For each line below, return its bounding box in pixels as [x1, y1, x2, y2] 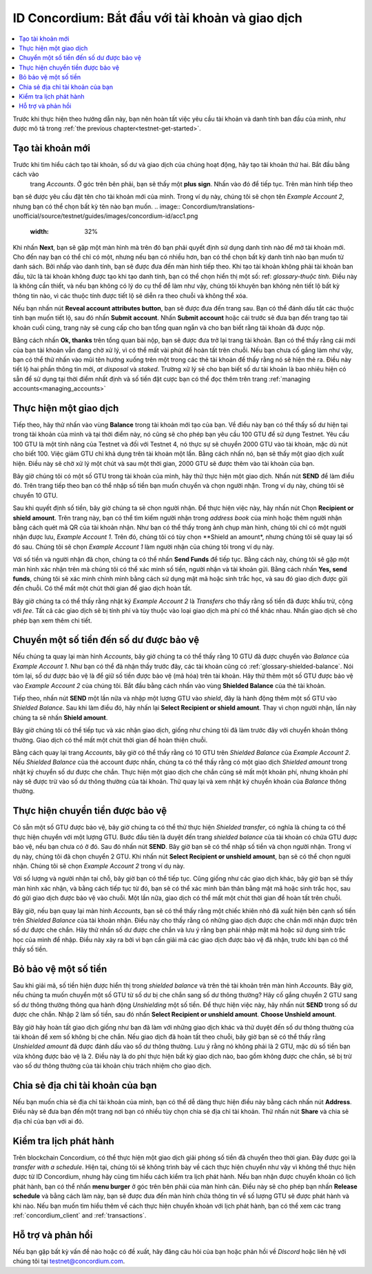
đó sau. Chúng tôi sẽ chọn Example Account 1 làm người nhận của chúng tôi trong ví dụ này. [12, 542, 275, 551]
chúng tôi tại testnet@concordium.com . [12, 1257, 125, 1266]
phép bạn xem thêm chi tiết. [12, 616, 92, 625]
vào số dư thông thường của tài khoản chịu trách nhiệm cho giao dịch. [12, 1061, 211, 1070]
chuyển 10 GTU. [12, 491, 59, 500]
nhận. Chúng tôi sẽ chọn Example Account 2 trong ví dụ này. [12, 861, 185, 870]
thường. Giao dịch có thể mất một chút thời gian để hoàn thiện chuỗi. [12, 736, 208, 744]
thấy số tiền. [12, 945, 48, 954]
